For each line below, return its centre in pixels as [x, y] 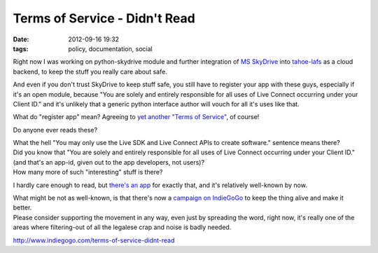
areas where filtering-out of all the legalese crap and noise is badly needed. [122, 227]
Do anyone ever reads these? [55, 130]
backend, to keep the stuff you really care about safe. [90, 71]
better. [22, 207]
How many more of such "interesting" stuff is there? [88, 172]
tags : [21, 48]
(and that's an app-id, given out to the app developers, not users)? [109, 162]
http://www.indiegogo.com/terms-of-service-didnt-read [94, 240]
